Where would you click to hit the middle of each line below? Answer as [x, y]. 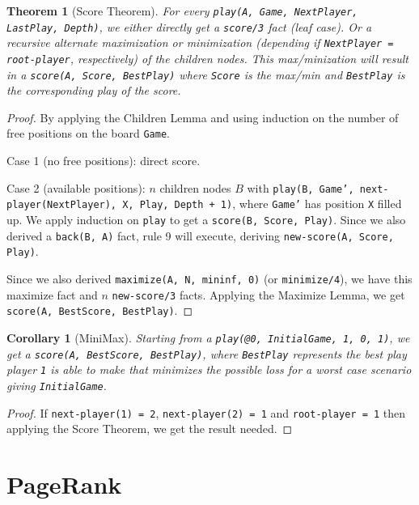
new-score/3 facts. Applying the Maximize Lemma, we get [258, 294]
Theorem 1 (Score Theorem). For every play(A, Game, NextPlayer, [182, 11]
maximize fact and [52, 294]
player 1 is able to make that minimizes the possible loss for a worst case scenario [209, 369]
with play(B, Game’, [300, 187]
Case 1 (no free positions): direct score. [104, 161]
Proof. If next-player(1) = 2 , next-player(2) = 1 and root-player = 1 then [206, 412]
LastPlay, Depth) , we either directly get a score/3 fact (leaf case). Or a [189, 26]
